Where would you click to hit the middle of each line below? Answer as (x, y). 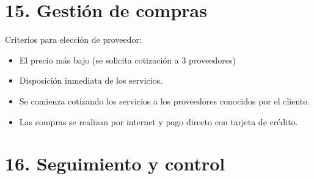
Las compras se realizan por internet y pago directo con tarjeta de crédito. (159, 121)
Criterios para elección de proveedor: (73, 39)
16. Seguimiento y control (115, 163)
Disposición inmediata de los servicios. (91, 80)
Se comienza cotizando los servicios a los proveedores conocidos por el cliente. (164, 100)
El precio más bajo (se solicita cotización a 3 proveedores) (127, 60)
